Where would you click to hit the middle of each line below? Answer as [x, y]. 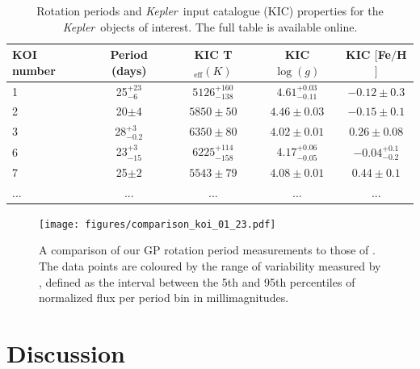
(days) [129, 70]
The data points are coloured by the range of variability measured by [210, 266]
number [34, 70]
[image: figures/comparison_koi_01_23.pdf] [157, 224]
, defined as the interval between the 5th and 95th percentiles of [197, 281]
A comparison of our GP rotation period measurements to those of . [207, 250]
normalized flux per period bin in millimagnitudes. [164, 298]
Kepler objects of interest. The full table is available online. [210, 26]
